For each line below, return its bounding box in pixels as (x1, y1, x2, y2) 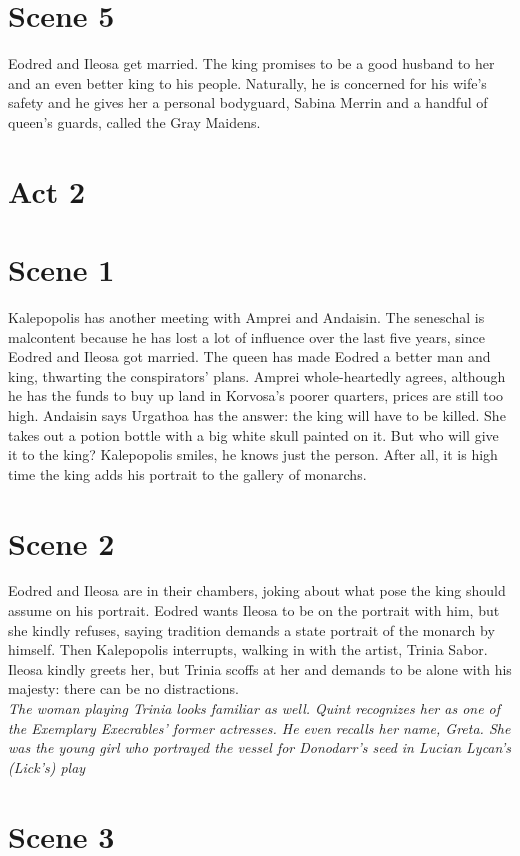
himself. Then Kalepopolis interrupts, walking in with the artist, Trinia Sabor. (8, 639, 488, 660)
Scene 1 (8, 249, 115, 290)
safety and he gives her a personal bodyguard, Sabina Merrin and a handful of (8, 92, 488, 113)
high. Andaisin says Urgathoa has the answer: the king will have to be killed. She (8, 404, 506, 425)
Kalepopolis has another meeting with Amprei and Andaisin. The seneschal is (8, 307, 485, 327)
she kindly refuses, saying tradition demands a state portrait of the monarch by (8, 619, 495, 640)
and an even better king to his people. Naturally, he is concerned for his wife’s (8, 72, 487, 93)
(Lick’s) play (8, 756, 86, 777)
